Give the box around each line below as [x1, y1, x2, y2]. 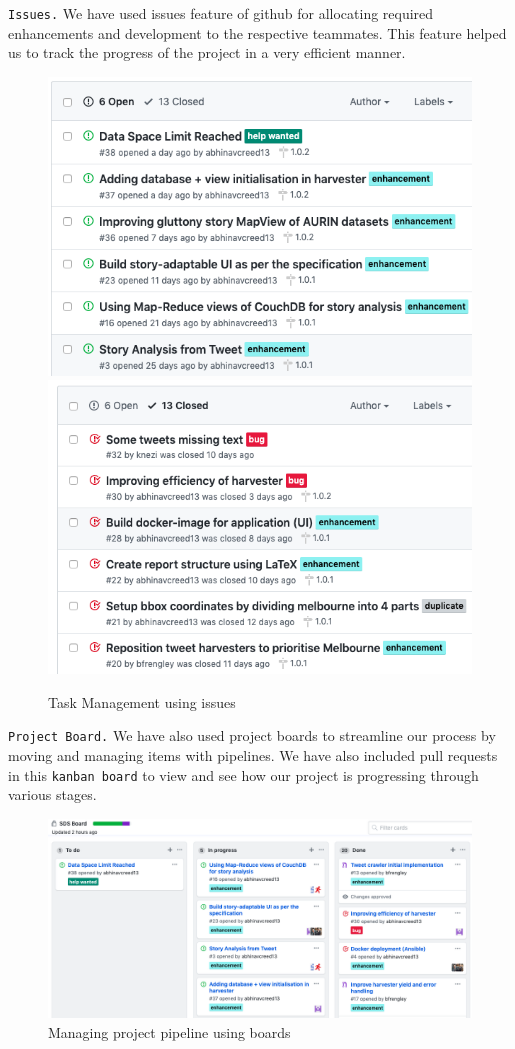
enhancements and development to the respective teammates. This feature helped [8, 22, 507, 43]
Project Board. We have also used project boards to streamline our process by [8, 725, 496, 746]
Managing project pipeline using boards [48, 1022, 291, 1043]
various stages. [8, 784, 97, 805]
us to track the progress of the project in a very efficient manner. [8, 42, 406, 63]
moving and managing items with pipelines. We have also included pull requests [8, 745, 498, 766]
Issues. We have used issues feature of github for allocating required [8, 3, 434, 23]
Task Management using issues [48, 691, 236, 712]
